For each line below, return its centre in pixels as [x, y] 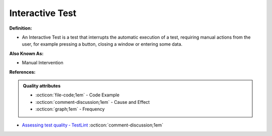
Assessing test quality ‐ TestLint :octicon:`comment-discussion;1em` [93, 125]
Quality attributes [42, 86]
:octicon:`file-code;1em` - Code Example [78, 95]
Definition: [21, 28]
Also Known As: [26, 53]
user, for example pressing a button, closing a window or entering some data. [102, 44]
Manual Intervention [43, 63]
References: [22, 72]
